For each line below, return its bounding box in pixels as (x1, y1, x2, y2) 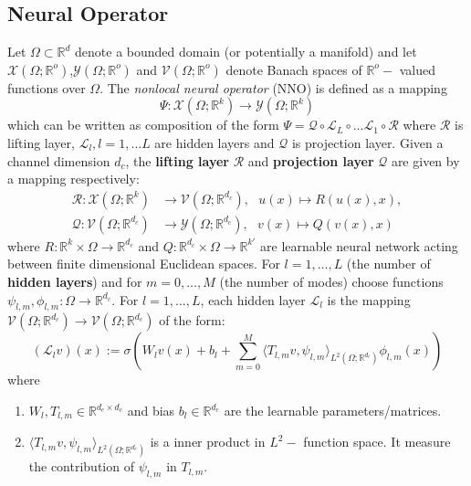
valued (399, 59, 435, 79)
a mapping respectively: (7, 169, 140, 188)
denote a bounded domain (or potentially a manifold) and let (75, 42, 417, 61)
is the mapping (327, 290, 411, 309)
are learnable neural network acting (260, 236, 458, 255)
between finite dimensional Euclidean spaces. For (7, 254, 280, 273)
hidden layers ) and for (7, 272, 142, 291)
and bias (127, 401, 175, 419)
